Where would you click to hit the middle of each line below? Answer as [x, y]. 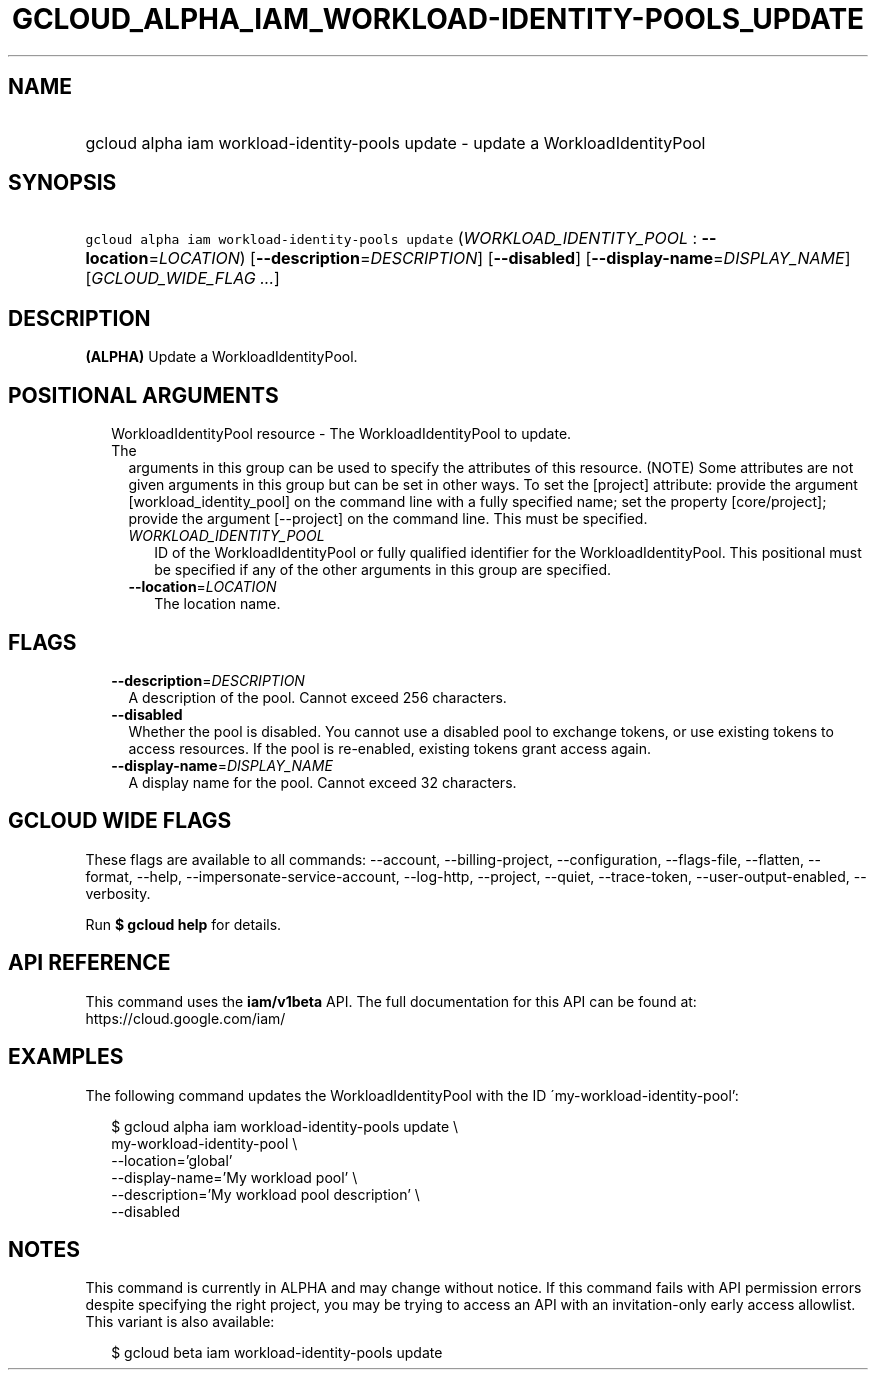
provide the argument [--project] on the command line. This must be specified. [388, 519]
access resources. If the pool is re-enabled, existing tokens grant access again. [390, 748]
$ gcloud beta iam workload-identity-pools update [277, 1353]
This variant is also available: [180, 1322]
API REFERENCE [89, 963]
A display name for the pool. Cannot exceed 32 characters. [322, 782]
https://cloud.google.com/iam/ [185, 1018]
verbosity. [118, 893]
